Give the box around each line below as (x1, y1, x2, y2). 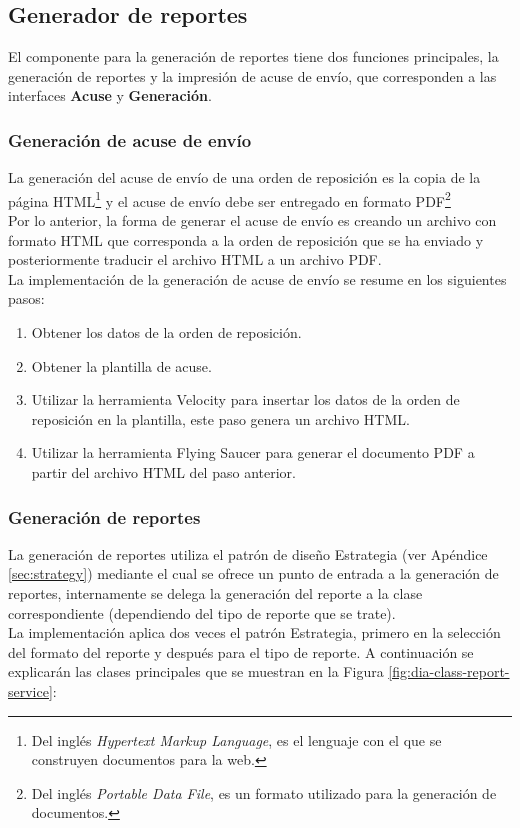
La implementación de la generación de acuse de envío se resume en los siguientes (8, 268, 507, 289)
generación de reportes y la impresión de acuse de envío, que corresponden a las (8, 65, 497, 86)
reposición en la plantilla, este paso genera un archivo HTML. (31, 408, 410, 429)
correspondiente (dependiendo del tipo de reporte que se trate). (8, 602, 396, 623)
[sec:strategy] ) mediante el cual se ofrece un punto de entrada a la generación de (8, 563, 499, 584)
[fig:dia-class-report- (388, 661, 510, 682)
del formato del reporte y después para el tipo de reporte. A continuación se (8, 641, 474, 662)
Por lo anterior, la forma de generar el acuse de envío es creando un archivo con (8, 210, 497, 231)
